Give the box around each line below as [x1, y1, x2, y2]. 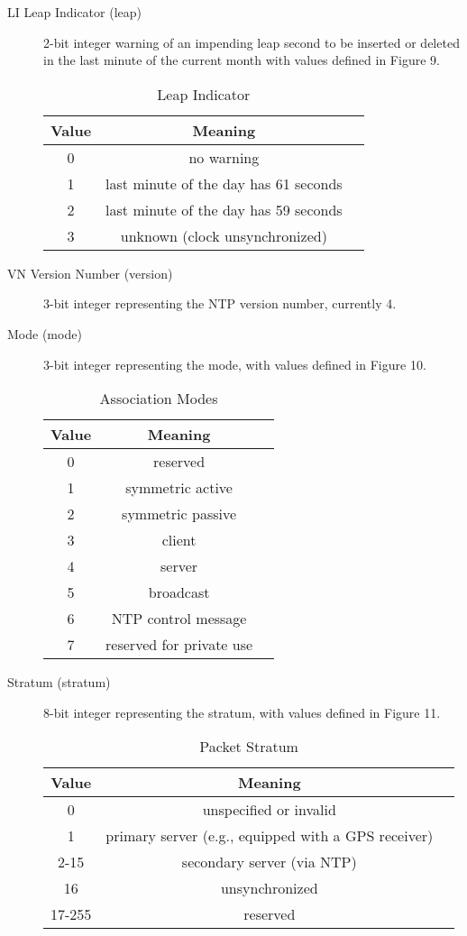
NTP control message [111, 608, 247, 629]
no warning [188, 146, 260, 168]
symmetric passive [122, 503, 237, 525]
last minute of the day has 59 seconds [105, 198, 343, 220]
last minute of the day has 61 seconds [105, 172, 343, 194]
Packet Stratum [199, 736, 298, 757]
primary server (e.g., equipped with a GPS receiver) [105, 825, 434, 847]
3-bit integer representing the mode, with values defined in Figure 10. [43, 354, 426, 373]
